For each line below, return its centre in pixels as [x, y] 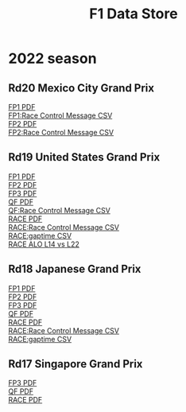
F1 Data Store [134, 14]
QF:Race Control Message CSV [60, 210]
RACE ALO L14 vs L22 [44, 244]
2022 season [52, 58]
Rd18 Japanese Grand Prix [75, 269]
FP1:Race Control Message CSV [60, 115]
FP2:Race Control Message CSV [61, 132]
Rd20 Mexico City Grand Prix [81, 88]
